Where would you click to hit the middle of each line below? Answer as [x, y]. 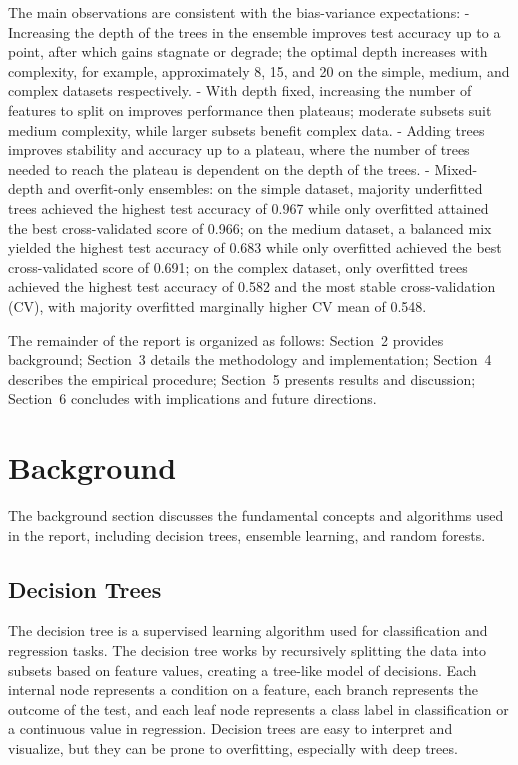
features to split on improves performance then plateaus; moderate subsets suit [250, 109]
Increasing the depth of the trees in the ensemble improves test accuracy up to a [254, 31]
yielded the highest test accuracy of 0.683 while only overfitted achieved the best [255, 247]
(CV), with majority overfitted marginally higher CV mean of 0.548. [217, 305]
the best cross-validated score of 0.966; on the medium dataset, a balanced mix [250, 227]
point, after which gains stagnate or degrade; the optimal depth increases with [248, 51]
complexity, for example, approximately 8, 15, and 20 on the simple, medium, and [259, 70]
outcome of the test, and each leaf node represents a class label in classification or [258, 708]
